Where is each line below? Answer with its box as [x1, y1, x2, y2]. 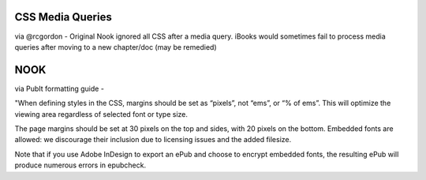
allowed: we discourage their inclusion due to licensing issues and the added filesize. [14, 135, 292, 144]
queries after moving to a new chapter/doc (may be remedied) [14, 42, 217, 51]
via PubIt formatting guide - [14, 84, 104, 93]
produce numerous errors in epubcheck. [14, 160, 146, 170]
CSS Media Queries [14, 10, 112, 24]
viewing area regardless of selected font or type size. [14, 109, 189, 118]
